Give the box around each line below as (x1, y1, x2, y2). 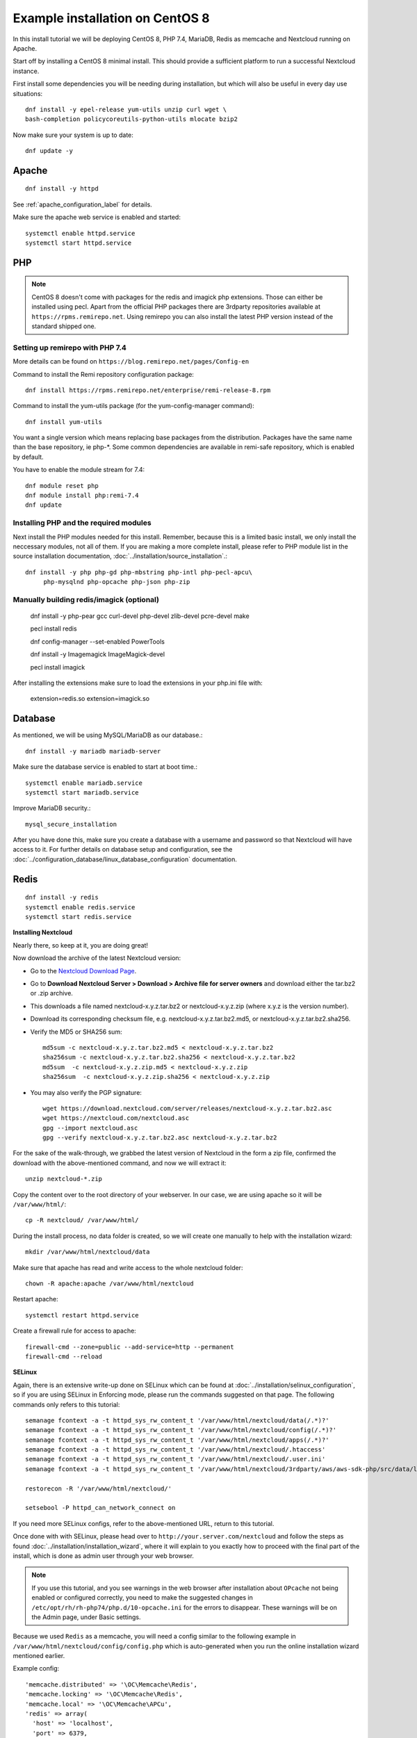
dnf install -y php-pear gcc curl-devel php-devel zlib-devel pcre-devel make (30, 612, 250, 620)
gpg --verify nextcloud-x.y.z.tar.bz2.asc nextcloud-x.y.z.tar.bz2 (42, 1134, 277, 1142)
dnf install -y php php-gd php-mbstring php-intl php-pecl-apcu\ (25, 568, 253, 576)
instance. (13, 67, 40, 75)
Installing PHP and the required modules (13, 518, 152, 528)
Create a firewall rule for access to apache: (13, 1326, 137, 1335)
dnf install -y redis (25, 893, 99, 902)
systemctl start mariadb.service (25, 788, 139, 796)
